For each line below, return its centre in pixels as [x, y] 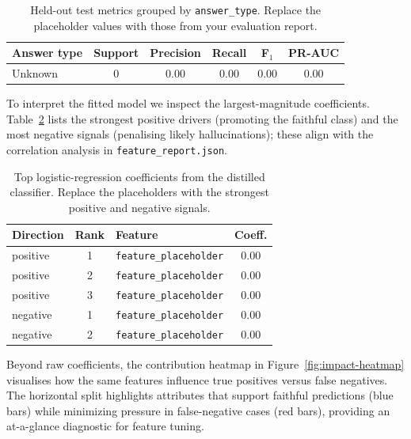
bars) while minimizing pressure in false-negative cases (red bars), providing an [198, 410]
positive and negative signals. [139, 207]
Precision [175, 53]
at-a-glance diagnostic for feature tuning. [105, 426]
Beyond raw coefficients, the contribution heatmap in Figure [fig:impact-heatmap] [205, 364]
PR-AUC [314, 53]
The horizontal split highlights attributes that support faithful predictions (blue [200, 395]
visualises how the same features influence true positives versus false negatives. [197, 379]
